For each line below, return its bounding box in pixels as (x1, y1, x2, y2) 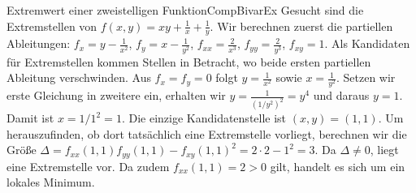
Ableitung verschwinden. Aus (6, 69, 151, 86)
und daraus (313, 87, 370, 104)
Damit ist (6, 109, 54, 127)
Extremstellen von (6, 17, 97, 34)
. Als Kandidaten (324, 35, 410, 52)
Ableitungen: (6, 35, 71, 52)
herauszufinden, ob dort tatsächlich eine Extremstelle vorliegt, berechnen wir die (6, 125, 407, 142)
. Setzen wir (336, 69, 396, 86)
